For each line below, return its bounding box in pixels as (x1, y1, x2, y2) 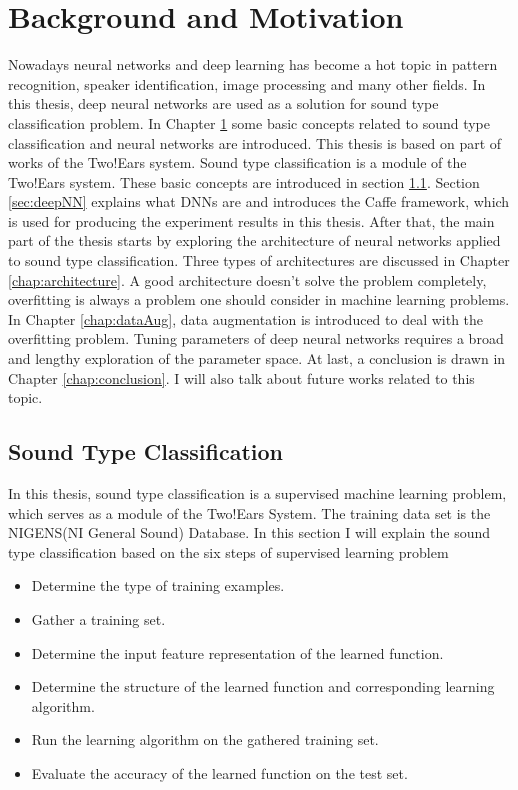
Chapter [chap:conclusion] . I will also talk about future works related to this (8, 367, 475, 388)
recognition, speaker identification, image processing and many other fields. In (8, 73, 486, 94)
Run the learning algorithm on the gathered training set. (31, 729, 379, 750)
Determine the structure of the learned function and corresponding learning (31, 676, 495, 697)
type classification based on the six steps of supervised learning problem (8, 541, 449, 562)
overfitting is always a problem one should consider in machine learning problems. (8, 289, 510, 310)
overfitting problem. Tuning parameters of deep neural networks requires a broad (8, 328, 504, 349)
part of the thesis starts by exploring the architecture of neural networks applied (8, 230, 501, 251)
